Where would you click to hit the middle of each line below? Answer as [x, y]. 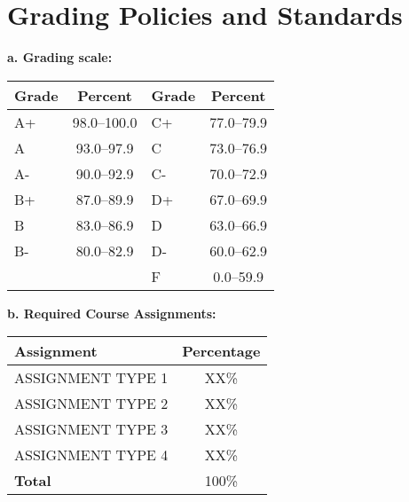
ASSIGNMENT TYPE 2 [91, 404]
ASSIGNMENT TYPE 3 [91, 429]
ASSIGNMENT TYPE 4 [91, 455]
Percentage [221, 351]
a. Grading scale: [60, 57]
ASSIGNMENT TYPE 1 [91, 378]
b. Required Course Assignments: [112, 313]
